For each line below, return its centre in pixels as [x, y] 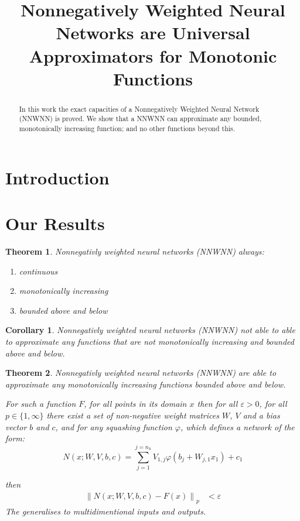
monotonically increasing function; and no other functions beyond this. [127, 128]
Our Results [55, 223]
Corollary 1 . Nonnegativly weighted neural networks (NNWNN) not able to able [150, 330]
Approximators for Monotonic [153, 55]
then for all [217, 404]
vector [16, 426]
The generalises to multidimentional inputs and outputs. [106, 511]
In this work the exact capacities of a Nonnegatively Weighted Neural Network [139, 109]
